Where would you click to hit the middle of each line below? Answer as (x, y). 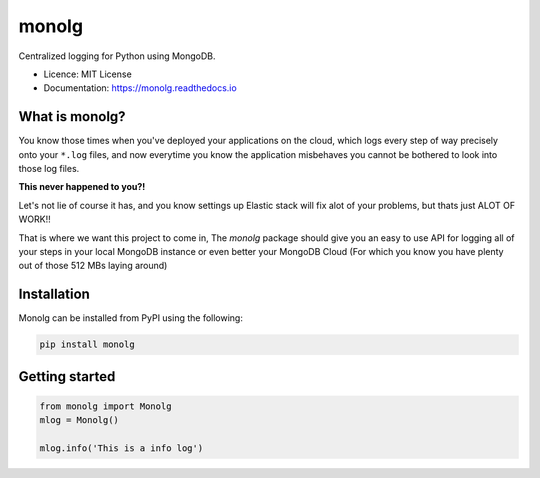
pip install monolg (87, 344)
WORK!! (34, 219)
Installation (54, 294)
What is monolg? (72, 116)
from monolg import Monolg (105, 406)
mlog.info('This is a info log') (121, 448)
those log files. (49, 169)
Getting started (67, 376)
